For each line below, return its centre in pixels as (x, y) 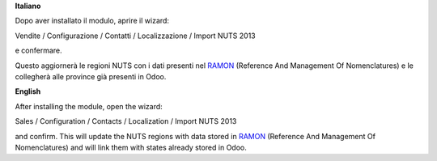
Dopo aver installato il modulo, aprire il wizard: (92, 21)
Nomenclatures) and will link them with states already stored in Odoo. (131, 147)
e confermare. (38, 51)
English (28, 91)
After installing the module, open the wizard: (89, 106)
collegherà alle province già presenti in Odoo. (91, 76)
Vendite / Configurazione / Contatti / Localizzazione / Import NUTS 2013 (135, 36)
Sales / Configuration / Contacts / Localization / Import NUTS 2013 (126, 121)
